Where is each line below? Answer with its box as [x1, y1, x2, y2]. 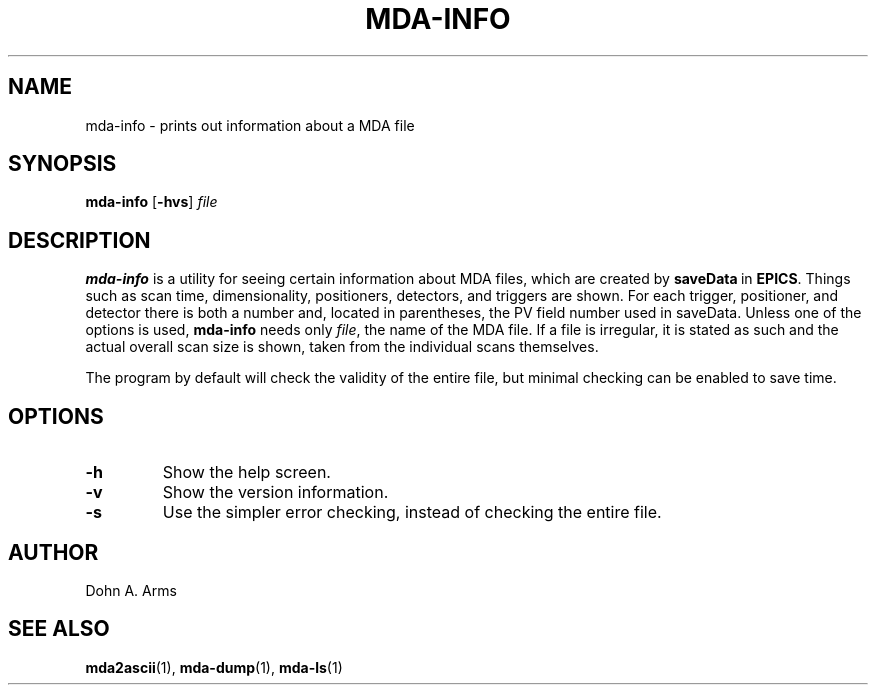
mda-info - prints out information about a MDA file [85, 116, 415, 134]
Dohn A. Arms [85, 581, 177, 599]
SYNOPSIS [8, 151, 117, 177]
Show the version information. [162, 482, 389, 503]
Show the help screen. [162, 462, 331, 483]
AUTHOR [8, 539, 99, 565]
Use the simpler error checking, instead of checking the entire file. [162, 502, 662, 523]
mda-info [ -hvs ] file [85, 193, 218, 211]
